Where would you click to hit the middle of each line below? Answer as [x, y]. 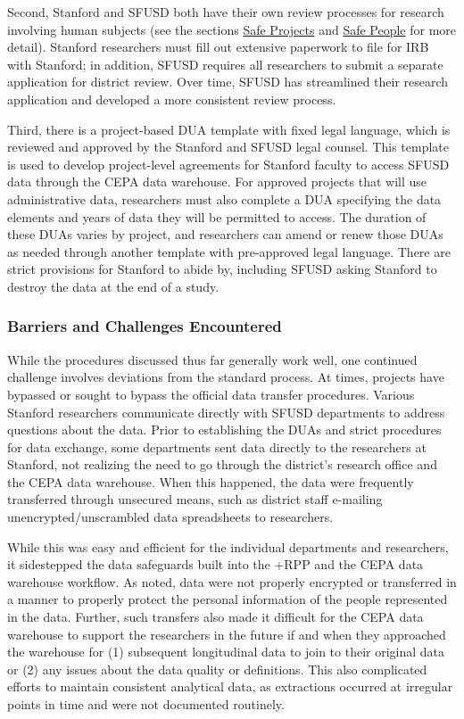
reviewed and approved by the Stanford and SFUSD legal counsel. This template [228, 147]
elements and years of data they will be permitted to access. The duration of [217, 216]
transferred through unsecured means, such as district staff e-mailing [195, 499]
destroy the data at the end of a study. [113, 286]
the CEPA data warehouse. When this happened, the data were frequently [211, 481]
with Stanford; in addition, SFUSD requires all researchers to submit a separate [225, 64]
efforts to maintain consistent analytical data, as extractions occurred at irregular [230, 686]
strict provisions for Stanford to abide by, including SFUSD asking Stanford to [222, 269]
